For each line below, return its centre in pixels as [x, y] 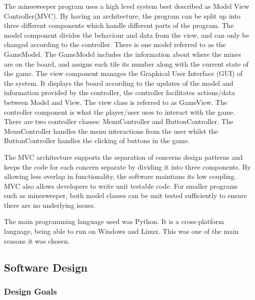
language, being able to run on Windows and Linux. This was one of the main [121, 231]
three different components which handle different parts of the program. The [119, 25]
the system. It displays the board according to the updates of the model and [119, 83]
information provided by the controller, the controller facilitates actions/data [119, 92]
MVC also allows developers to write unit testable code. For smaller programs [121, 186]
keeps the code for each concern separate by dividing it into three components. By [127, 166]
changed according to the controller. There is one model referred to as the [115, 44]
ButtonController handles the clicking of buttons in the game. [97, 140]
